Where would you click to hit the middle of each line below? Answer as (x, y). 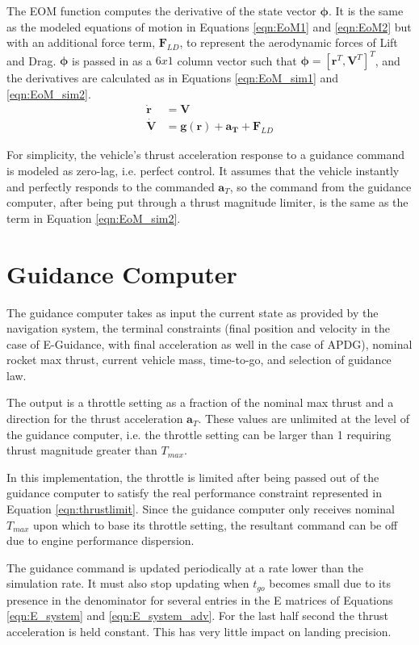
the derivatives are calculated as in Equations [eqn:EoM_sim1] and (173, 78)
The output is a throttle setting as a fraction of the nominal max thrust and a (200, 402)
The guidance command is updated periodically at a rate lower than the (185, 567)
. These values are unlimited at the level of (304, 419)
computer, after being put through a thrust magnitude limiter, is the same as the (207, 202)
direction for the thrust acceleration (95, 419)
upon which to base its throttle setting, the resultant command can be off (216, 524)
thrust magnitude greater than (82, 450)
